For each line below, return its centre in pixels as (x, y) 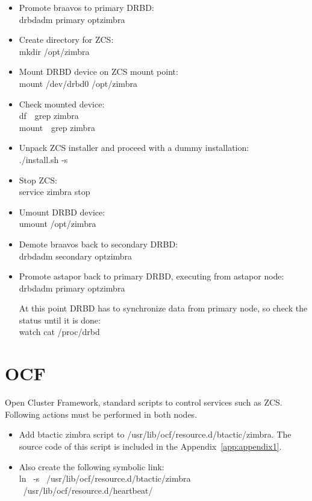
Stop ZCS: (38, 180)
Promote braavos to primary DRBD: (86, 7)
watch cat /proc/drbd (59, 332)
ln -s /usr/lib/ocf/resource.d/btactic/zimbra (105, 478)
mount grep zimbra (57, 127)
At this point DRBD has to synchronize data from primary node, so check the (163, 308)
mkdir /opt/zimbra (54, 51)
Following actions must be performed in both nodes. (101, 414)
